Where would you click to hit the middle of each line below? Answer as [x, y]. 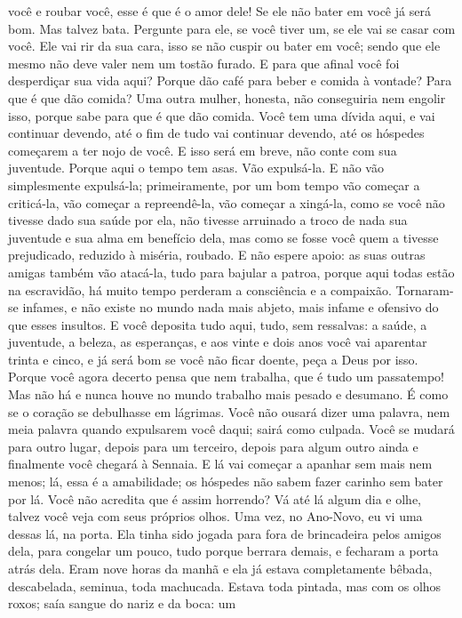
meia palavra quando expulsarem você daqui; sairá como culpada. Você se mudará [231, 429]
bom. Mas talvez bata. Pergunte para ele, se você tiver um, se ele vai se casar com [232, 28]
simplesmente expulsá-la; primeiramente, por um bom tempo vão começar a [214, 185]
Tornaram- [425, 289]
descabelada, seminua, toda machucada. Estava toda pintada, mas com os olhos [225, 586]
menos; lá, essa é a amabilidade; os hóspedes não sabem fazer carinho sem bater [226, 482]
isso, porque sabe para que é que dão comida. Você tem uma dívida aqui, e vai [222, 115]
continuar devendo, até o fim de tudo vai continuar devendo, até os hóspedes [216, 133]
